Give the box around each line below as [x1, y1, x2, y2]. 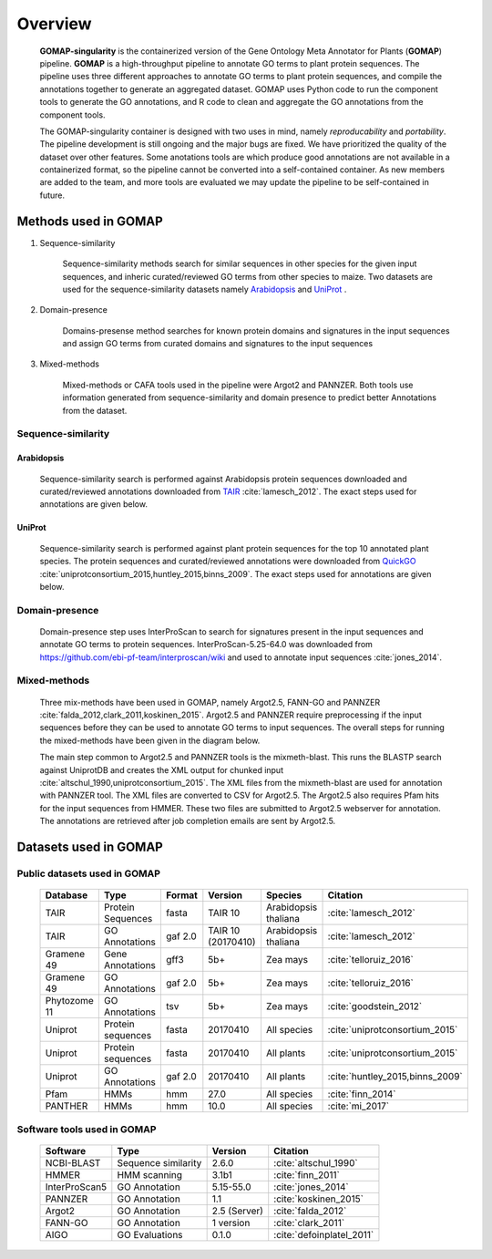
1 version [211, 1216, 251, 1229]
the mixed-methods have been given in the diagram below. [39, 735, 261, 746]
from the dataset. [62, 405, 128, 416]
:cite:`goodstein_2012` [327, 1000, 423, 1013]
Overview [16, 14, 92, 34]
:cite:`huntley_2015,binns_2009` [327, 1070, 464, 1083]
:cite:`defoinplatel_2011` [273, 1228, 374, 1241]
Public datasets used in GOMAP [16, 867, 161, 880]
